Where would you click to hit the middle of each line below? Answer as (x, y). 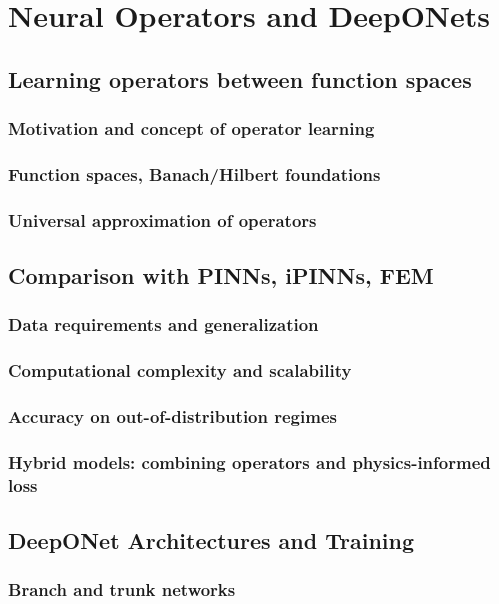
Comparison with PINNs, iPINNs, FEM (221, 275)
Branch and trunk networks (122, 589)
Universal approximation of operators (162, 219)
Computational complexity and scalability (180, 370)
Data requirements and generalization (163, 324)
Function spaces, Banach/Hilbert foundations (194, 173)
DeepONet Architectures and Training (211, 540)
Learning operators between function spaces (240, 78)
